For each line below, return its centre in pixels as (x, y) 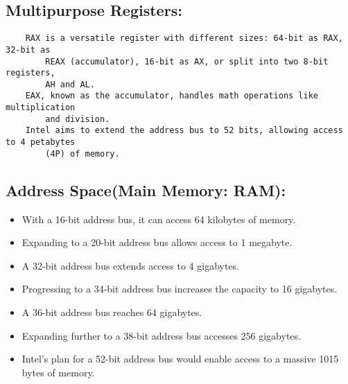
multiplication (41, 108)
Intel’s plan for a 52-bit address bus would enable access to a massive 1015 (180, 359)
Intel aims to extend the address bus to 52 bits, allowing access (184, 131)
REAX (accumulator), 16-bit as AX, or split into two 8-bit (187, 61)
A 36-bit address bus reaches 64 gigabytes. (112, 312)
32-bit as (28, 50)
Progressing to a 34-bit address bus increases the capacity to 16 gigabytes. (180, 289)
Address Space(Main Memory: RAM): (146, 190)
